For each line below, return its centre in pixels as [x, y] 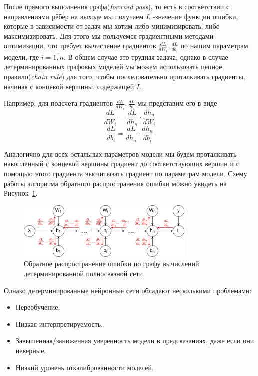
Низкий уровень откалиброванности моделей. [85, 367]
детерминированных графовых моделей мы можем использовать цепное [113, 67]
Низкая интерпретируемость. [59, 324]
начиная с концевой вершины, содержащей [69, 86]
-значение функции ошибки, [196, 16]
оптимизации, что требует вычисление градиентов [80, 46]
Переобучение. [38, 307]
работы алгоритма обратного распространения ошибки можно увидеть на [115, 183]
